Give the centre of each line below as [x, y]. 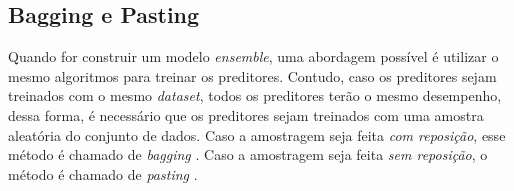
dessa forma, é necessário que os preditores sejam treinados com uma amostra [246, 114]
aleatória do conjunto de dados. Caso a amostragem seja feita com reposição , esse [257, 134]
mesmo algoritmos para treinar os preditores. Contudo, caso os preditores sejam [252, 75]
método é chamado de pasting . [103, 173]
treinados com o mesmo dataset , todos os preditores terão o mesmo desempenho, [255, 95]
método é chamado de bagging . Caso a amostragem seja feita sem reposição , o [248, 154]
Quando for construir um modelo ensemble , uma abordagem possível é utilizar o [253, 56]
